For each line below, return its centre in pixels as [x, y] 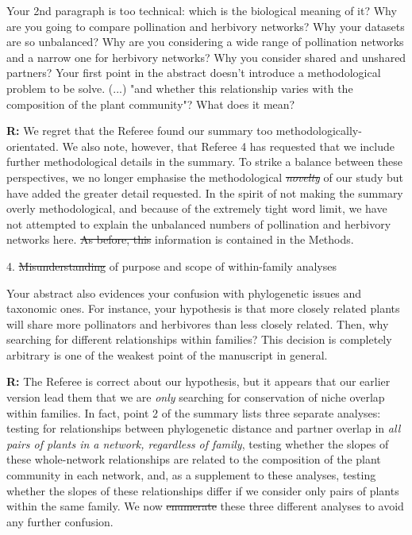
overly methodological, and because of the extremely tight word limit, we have [197, 208]
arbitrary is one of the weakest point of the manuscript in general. [167, 354]
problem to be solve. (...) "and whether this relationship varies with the [180, 88]
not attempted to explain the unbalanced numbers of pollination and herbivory [199, 223]
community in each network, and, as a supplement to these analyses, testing [191, 475]
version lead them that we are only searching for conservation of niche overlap [196, 397]
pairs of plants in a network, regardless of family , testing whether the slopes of [198, 443]
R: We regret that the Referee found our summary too [140, 131]
